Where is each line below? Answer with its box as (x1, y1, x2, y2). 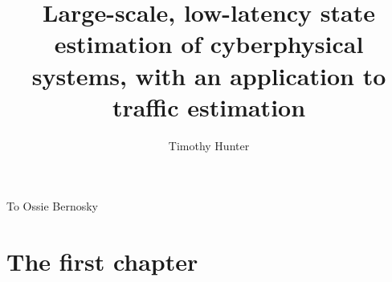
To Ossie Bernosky (6, 198, 99, 215)
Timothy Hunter (168, 137, 250, 153)
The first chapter (6, 245, 198, 278)
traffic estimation (112, 90, 306, 123)
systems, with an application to (31, 59, 386, 92)
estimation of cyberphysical (54, 27, 364, 60)
